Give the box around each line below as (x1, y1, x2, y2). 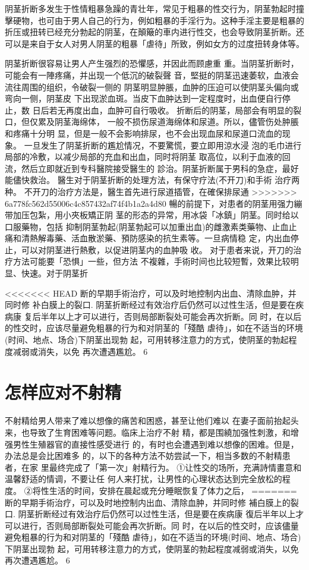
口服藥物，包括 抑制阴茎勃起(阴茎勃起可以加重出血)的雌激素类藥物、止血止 (5, 220, 297, 232)
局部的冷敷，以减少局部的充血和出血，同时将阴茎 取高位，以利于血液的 (5, 150, 282, 163)
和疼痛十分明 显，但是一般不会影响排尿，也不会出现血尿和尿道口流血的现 (5, 127, 291, 139)
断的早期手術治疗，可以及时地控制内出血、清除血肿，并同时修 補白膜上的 (5, 496, 291, 508)
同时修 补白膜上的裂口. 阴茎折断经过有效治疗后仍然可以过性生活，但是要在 (5, 298, 296, 311)
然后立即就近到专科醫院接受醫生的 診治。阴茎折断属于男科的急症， (21, 162, 282, 174)
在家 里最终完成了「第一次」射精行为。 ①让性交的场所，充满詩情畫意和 (21, 461, 302, 473)
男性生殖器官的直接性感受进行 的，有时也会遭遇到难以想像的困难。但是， (12, 437, 299, 450)
